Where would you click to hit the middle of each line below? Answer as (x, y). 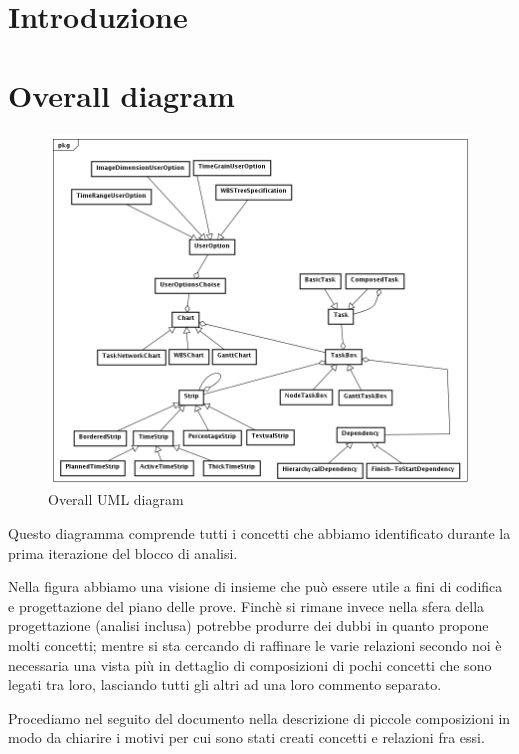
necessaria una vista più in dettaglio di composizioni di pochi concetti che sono (250, 664)
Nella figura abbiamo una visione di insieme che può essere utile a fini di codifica (255, 586)
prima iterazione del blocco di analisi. (123, 552)
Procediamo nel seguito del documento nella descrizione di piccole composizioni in (259, 717)
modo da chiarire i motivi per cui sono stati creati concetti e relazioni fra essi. (246, 737)
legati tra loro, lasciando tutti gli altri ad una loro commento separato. (225, 684)
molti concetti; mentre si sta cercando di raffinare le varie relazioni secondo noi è (255, 644)
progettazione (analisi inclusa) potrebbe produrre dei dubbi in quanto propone (248, 625)
